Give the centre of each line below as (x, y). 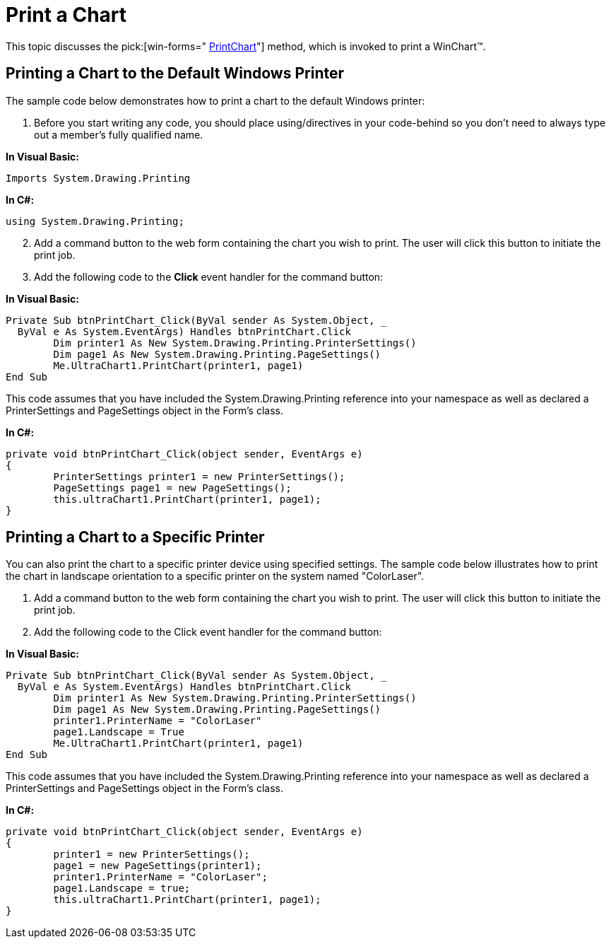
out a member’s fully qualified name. (119, 134)
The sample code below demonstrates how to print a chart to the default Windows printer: (215, 100)
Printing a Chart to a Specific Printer (135, 537)
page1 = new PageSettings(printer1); (158, 866)
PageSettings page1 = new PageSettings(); (172, 488)
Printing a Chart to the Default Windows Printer (175, 74)
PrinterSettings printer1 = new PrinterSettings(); (199, 476)
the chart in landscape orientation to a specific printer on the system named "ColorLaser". (215, 576)
